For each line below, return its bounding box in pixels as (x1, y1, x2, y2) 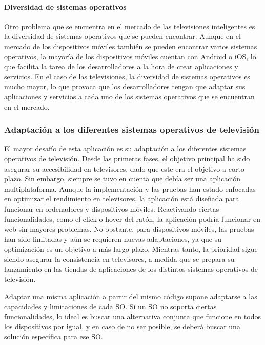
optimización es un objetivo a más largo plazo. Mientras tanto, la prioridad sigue (4, 243, 258, 254)
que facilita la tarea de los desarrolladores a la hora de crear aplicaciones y (4, 61, 238, 72)
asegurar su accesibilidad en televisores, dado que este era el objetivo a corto (4, 163, 244, 174)
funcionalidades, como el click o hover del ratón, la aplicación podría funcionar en (4, 213, 260, 224)
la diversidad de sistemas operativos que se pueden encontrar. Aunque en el (4, 31, 241, 42)
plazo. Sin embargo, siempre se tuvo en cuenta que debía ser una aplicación (4, 173, 241, 184)
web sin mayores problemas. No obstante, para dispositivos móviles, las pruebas (4, 224, 254, 234)
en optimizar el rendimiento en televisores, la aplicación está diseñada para (4, 193, 239, 204)
